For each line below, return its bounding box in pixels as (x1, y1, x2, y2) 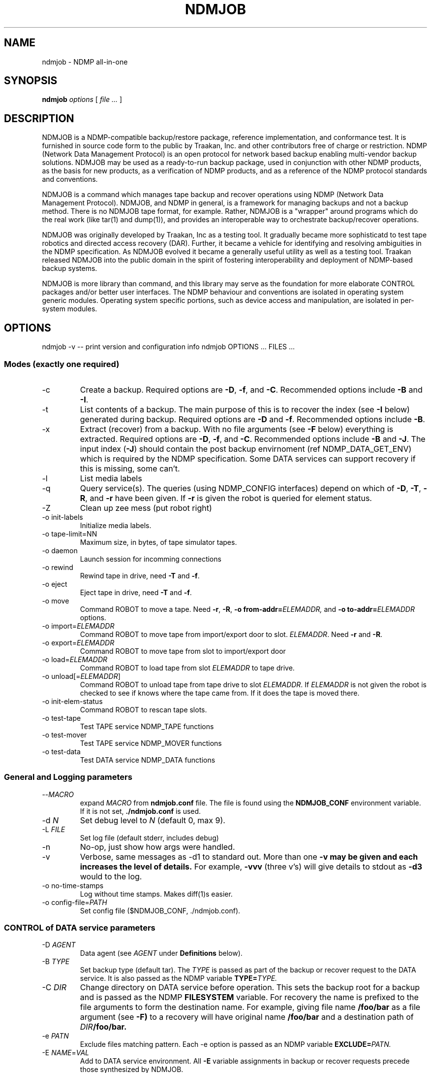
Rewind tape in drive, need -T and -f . (80, 571, 200, 580)
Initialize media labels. (80, 521, 152, 530)
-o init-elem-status (42, 697, 103, 705)
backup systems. (42, 264, 97, 273)
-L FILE (42, 825, 65, 834)
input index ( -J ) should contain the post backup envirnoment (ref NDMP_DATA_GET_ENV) (80, 443, 412, 454)
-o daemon (42, 546, 78, 555)
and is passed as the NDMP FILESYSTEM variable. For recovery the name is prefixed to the (80, 992, 419, 1003)
